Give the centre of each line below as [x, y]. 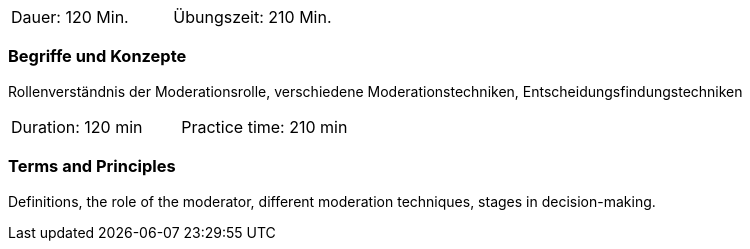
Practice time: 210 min [264, 126]
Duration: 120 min [77, 126]
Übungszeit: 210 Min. [252, 17]
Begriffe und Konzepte [97, 56]
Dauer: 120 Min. [70, 17]
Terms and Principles [92, 166]
